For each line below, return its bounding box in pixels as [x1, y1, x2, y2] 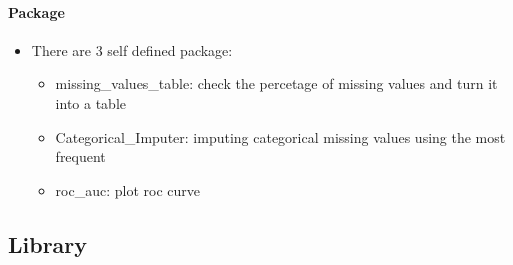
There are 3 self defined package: [31, 39, 233, 60]
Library [8, 228, 88, 259]
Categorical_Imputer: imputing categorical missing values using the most [55, 126, 506, 147]
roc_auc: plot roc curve [55, 179, 200, 200]
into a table [55, 92, 126, 113]
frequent [55, 146, 106, 167]
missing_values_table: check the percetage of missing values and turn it [55, 73, 498, 94]
